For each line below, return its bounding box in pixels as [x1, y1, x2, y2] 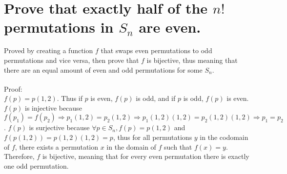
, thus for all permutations [113, 132, 192, 142]
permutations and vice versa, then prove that [4, 55, 139, 65]
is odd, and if [136, 93, 176, 103]
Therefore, [4, 151, 35, 161]
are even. [139, 17, 201, 37]
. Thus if [57, 93, 82, 103]
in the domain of [106, 141, 156, 152]
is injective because [25, 102, 82, 113]
